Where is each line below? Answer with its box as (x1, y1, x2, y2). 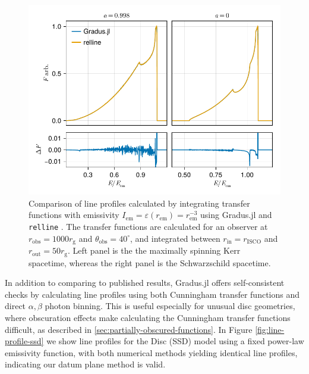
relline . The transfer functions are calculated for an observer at (29, 220, 268, 233)
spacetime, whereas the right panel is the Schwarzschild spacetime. (29, 256, 271, 269)
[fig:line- (255, 323, 285, 335)
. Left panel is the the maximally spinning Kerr (67, 244, 241, 257)
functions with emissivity (29, 208, 119, 221)
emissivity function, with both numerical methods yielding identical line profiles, (5, 346, 298, 359)
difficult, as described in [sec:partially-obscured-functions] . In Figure (5, 323, 253, 335)
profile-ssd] (5, 335, 44, 347)
